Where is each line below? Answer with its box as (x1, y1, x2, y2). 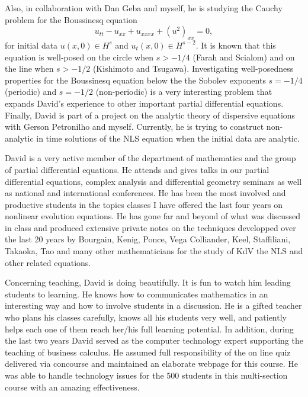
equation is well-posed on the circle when (5, 50, 154, 63)
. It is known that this (195, 39, 276, 51)
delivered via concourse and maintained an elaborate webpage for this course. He (5, 357, 299, 370)
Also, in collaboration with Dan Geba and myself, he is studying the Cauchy (5, 2, 283, 14)
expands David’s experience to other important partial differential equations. (5, 97, 284, 109)
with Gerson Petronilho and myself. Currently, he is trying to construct (5, 120, 264, 133)
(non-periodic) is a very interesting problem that (95, 85, 272, 98)
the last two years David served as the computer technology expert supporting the (5, 334, 303, 347)
